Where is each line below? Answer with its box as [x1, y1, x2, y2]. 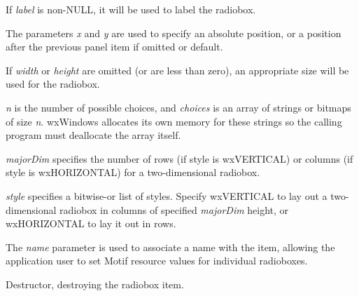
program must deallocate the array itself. [6, 128, 181, 142]
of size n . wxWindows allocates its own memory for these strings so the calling [6, 114, 342, 128]
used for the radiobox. [6, 76, 100, 91]
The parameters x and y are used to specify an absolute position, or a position [6, 25, 342, 40]
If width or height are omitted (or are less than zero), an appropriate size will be [6, 62, 349, 77]
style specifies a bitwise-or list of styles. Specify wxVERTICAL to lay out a [6, 188, 328, 203]
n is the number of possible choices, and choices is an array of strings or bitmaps [6, 100, 351, 114]
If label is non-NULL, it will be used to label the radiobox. [6, 2, 256, 16]
